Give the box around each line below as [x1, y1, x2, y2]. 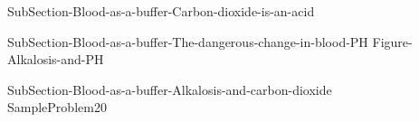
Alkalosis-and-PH [7, 50, 104, 69]
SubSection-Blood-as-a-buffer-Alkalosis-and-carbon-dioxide [7, 80, 332, 99]
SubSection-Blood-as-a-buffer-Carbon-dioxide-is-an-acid [7, 2, 315, 20]
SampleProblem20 [7, 98, 107, 117]
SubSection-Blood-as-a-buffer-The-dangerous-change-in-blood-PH [7, 32, 368, 51]
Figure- [372, 32, 413, 51]
